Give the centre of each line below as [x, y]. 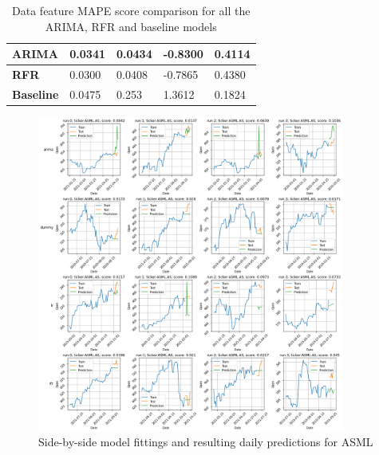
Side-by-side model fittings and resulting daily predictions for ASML [206, 442]
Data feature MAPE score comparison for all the [131, 10]
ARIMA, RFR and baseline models [131, 26]
